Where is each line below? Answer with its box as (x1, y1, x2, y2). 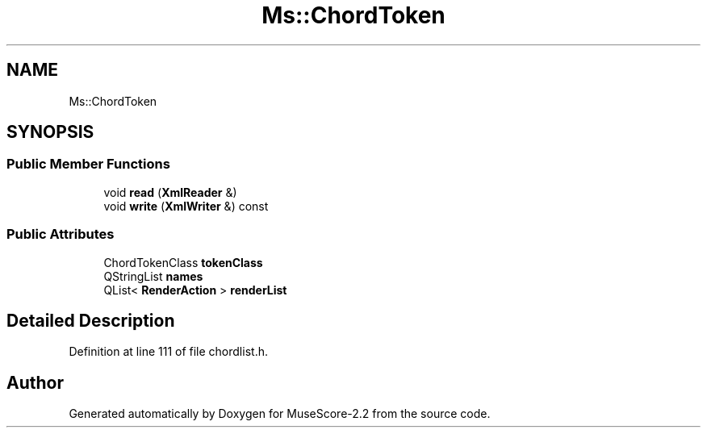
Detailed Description (6, 310, 175, 331)
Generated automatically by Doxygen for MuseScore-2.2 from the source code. (69, 407, 491, 421)
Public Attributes (6, 226, 115, 243)
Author (6, 372, 64, 393)
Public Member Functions (6, 156, 170, 173)
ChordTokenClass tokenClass (103, 255, 263, 269)
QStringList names (103, 269, 203, 283)
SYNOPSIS (6, 122, 94, 143)
